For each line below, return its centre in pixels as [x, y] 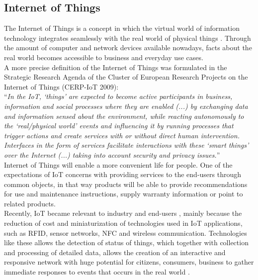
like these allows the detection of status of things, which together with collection [126, 242]
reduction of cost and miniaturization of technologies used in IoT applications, [123, 223]
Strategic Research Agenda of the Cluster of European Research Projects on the [126, 77]
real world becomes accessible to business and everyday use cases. [104, 57]
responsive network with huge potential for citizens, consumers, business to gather [129, 262]
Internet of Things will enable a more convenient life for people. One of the [118, 164]
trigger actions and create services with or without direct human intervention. [122, 135]
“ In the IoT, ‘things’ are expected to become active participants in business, [118, 96]
